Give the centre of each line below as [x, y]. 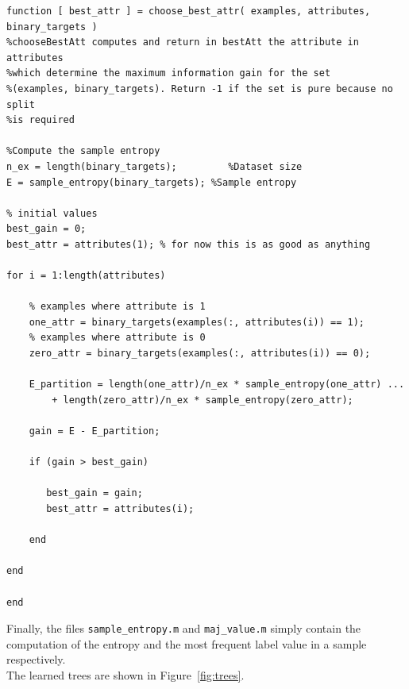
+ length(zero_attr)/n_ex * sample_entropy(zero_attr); [203, 400]
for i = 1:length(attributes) [86, 276]
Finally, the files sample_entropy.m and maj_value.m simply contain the [184, 628]
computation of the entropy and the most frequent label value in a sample [187, 643]
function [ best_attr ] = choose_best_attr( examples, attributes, [189, 11]
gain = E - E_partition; [95, 431]
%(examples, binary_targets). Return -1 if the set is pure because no [200, 89]
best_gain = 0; [46, 229]
